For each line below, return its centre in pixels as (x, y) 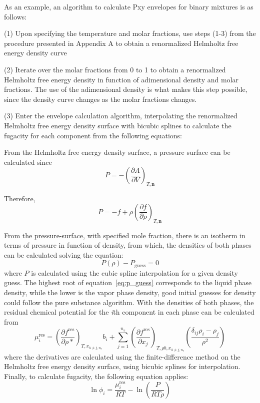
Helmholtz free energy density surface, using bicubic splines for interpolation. (122, 366)
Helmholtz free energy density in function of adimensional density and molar (121, 79)
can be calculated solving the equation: (64, 254)
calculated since (28, 162)
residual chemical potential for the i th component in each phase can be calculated (129, 312)
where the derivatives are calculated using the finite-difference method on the (122, 356)
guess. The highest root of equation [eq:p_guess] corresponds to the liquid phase (128, 282)
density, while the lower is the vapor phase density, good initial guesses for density (130, 292)
